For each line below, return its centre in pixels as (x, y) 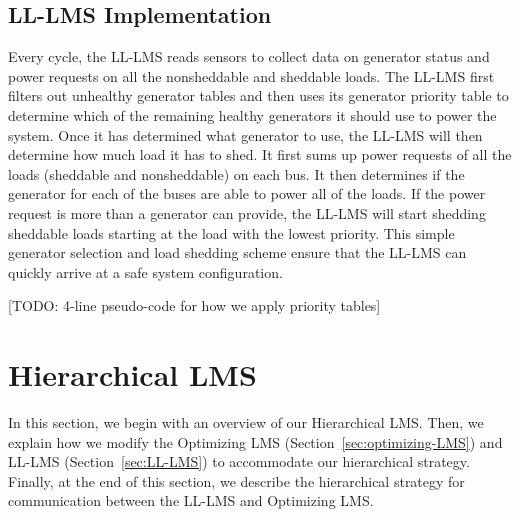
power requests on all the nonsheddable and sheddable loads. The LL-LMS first (251, 75)
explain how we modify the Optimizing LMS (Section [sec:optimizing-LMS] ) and (255, 441)
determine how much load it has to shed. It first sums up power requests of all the (260, 154)
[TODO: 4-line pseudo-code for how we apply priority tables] (194, 305)
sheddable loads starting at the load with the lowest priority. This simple (231, 232)
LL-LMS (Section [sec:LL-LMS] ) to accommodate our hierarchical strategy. (239, 461)
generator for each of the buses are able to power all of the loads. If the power (247, 193)
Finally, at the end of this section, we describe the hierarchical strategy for (236, 480)
